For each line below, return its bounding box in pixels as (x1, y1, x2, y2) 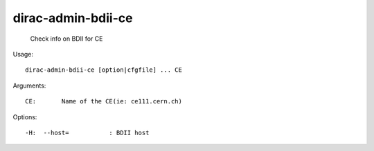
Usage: (12, 50, 34, 58)
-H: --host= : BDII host (25, 128, 150, 137)
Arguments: (12, 81, 46, 90)
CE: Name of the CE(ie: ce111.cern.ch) (25, 97, 183, 105)
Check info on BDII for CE (30, 34, 103, 43)
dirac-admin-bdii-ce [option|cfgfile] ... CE (25, 66, 183, 74)
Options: (12, 112, 37, 121)
